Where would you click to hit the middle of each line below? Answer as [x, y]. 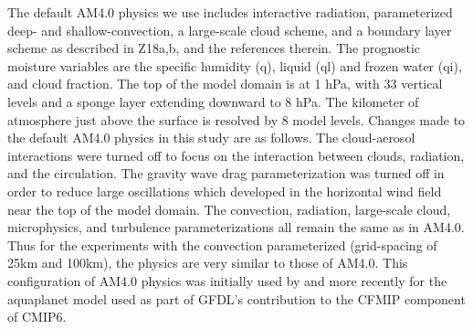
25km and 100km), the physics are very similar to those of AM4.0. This [208, 263]
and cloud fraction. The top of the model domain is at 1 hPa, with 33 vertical [225, 84]
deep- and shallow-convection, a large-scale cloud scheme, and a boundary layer [230, 30]
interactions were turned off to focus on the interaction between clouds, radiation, [236, 155]
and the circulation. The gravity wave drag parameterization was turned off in [226, 173]
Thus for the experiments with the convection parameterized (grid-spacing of [222, 244]
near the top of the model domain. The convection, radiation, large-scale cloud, [229, 209]
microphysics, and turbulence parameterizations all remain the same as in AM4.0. [236, 227]
